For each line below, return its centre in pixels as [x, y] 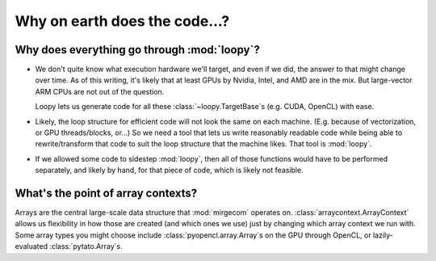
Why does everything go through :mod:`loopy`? [137, 50]
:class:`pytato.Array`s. [86, 246]
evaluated [31, 246]
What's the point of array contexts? [106, 193]
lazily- [383, 235]
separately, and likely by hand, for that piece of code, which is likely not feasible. [169, 170]
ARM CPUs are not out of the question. [100, 91]
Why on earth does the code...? [122, 21]
